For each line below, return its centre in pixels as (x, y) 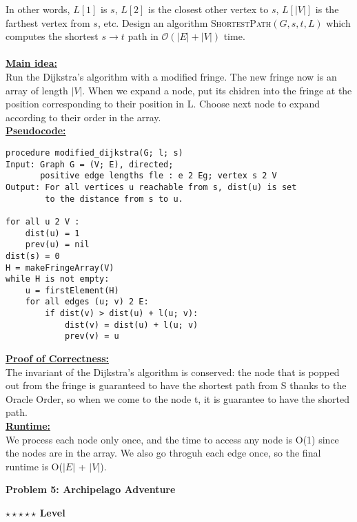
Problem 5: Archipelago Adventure (91, 489)
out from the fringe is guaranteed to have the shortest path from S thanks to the (176, 385)
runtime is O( (34, 466)
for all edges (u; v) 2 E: (87, 302)
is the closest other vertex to (208, 9)
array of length (37, 90)
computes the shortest (52, 36)
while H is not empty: (58, 279)
